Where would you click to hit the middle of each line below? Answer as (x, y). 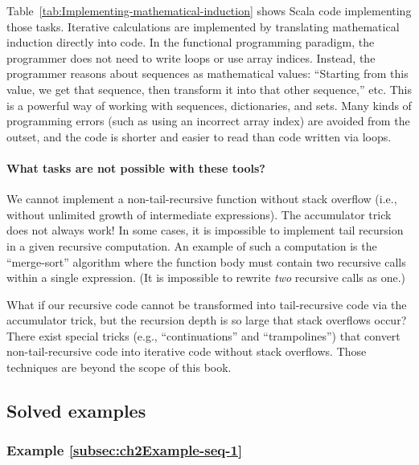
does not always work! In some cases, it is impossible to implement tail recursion (205, 230)
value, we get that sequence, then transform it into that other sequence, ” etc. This (209, 89)
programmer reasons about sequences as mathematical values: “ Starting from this (207, 73)
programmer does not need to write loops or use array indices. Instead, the (191, 57)
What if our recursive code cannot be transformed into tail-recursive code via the (207, 304)
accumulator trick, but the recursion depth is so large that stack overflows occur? (207, 320)
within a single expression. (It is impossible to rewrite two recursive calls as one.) (206, 277)
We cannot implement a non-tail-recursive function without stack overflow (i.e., (202, 199)
